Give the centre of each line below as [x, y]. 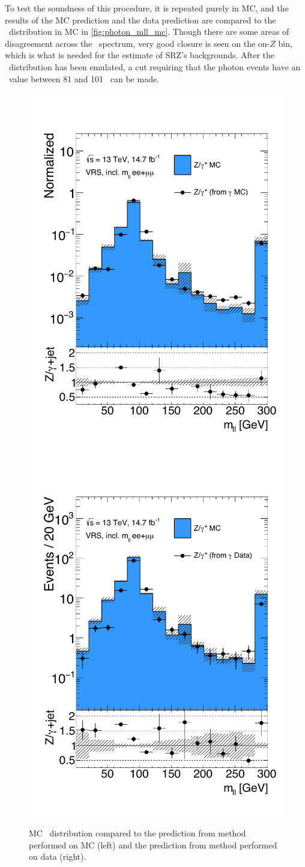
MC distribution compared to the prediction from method [137, 833]
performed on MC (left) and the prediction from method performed [153, 844]
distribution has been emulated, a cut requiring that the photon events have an [155, 66]
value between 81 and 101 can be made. [84, 78]
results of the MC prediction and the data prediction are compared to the [140, 20]
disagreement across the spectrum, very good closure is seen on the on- [137, 43]
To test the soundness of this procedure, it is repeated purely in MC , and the [147, 8]
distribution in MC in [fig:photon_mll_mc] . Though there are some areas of [149, 32]
